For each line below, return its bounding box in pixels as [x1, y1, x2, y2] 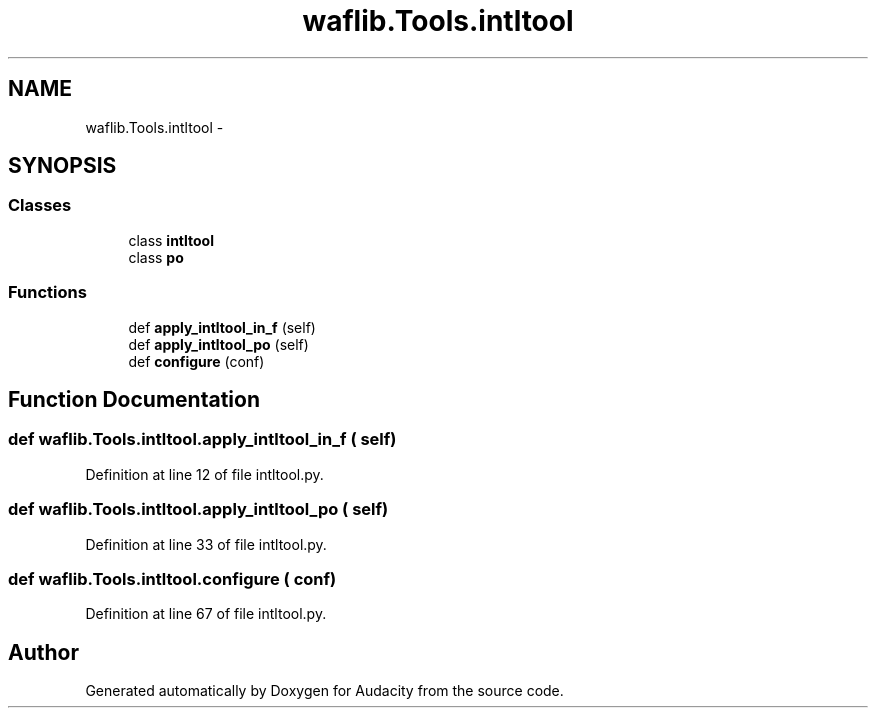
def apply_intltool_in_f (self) [128, 318, 316, 336]
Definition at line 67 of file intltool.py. [85, 605, 327, 623]
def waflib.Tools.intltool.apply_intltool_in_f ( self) [8, 429, 397, 450]
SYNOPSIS [8, 153, 117, 179]
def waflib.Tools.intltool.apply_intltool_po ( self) [8, 499, 389, 520]
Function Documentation [8, 386, 260, 412]
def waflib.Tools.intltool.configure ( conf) [8, 568, 337, 589]
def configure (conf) [128, 352, 265, 370]
